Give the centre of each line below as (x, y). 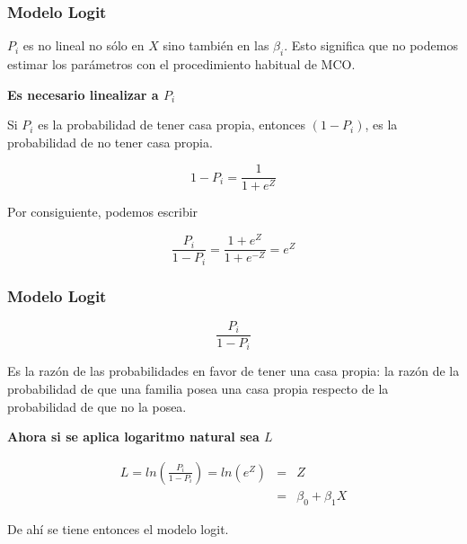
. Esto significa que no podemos (371, 45)
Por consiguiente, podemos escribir (103, 212)
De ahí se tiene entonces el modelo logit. (118, 528)
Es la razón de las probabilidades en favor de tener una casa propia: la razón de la (233, 371)
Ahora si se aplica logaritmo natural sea (133, 437)
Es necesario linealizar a (83, 94)
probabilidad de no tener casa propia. (110, 142)
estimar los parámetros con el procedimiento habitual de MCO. (181, 64)
